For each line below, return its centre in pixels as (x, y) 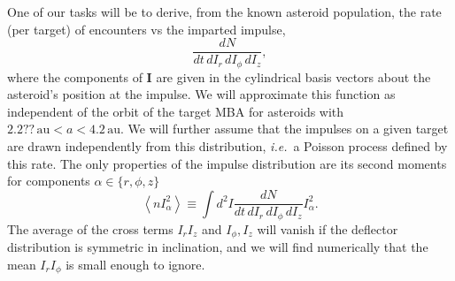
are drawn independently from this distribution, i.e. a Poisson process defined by (227, 146)
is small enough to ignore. (135, 264)
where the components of (75, 76)
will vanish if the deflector (328, 228)
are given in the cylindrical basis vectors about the (293, 76)
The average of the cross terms (90, 228)
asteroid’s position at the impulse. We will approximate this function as (201, 94)
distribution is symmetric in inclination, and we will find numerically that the (218, 247)
